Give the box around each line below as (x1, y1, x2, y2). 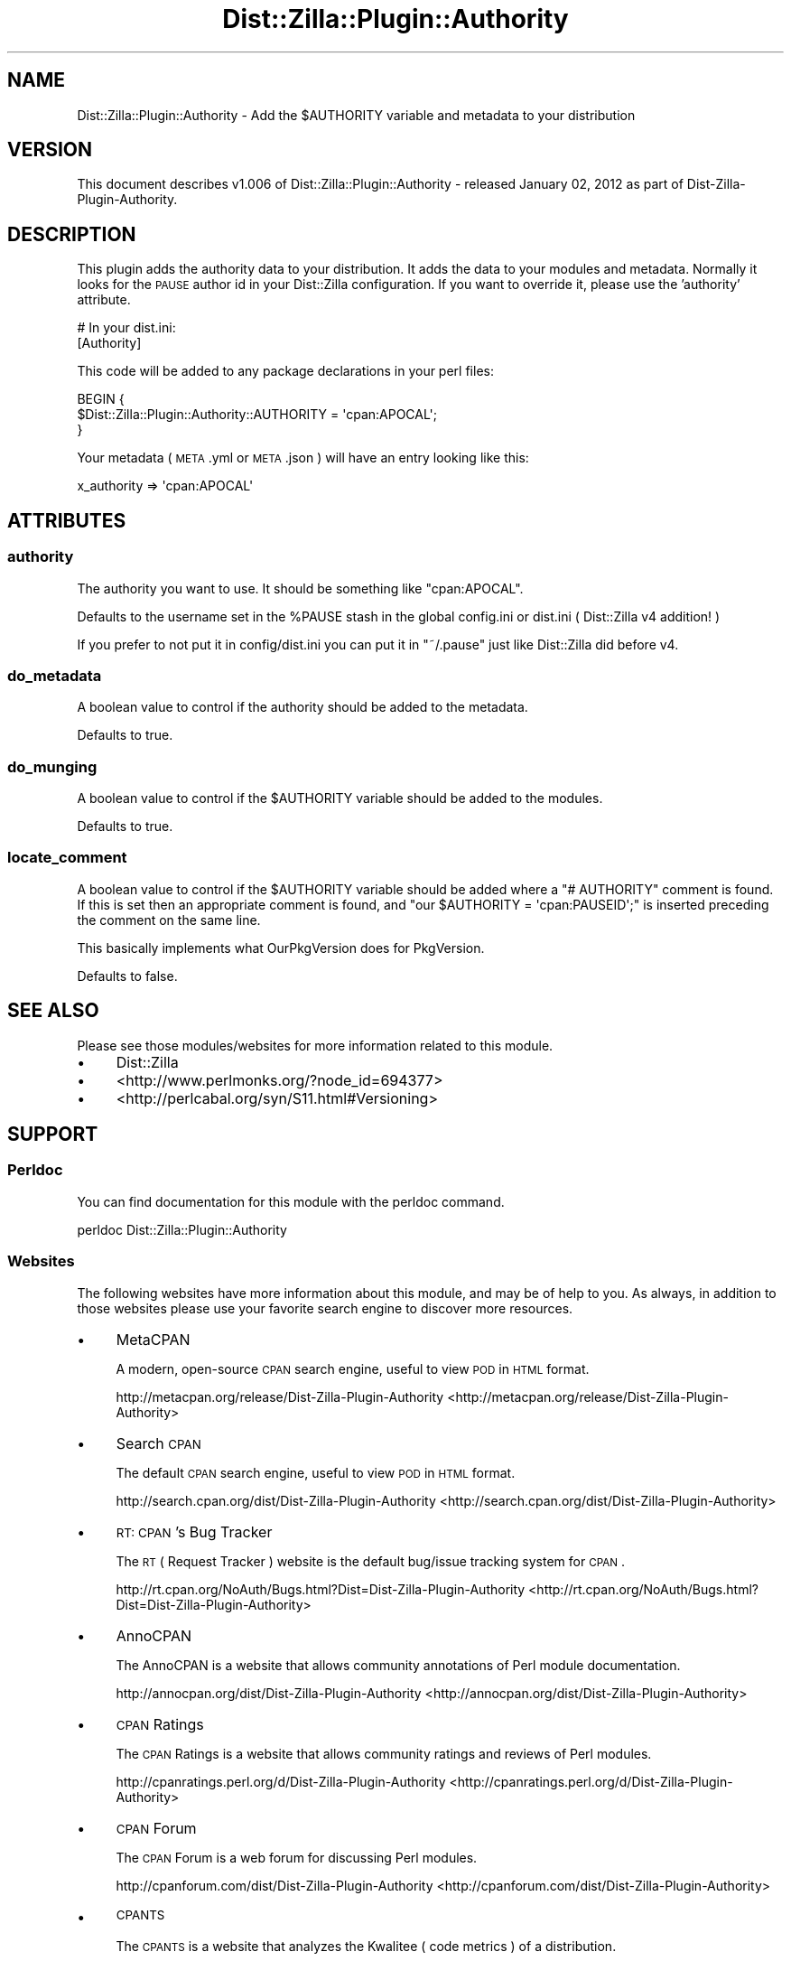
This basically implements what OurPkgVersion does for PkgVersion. (77, 939, 485, 956)
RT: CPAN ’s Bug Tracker (116, 1522, 273, 1541)
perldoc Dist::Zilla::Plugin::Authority (77, 1221, 287, 1237)
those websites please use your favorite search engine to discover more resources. (77, 1300, 573, 1316)
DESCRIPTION (7, 222, 136, 246)
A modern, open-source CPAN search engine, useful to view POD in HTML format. (116, 1360, 590, 1377)
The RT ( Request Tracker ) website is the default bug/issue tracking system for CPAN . (116, 1553, 626, 1569)
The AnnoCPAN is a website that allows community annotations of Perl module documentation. (116, 1657, 681, 1673)
